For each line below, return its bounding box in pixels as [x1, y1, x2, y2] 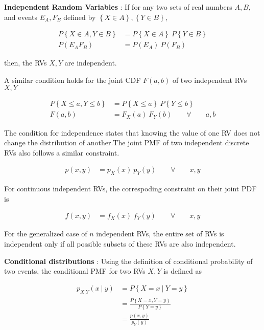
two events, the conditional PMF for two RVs [4, 266, 146, 276]
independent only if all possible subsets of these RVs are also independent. [4, 238, 236, 249]
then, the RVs [4, 57, 47, 68]
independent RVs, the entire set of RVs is [96, 228, 224, 239]
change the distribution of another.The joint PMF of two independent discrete [4, 137, 249, 148]
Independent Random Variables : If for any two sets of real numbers [4, 2, 232, 12]
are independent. [64, 57, 117, 68]
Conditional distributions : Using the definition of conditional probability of [4, 255, 253, 266]
